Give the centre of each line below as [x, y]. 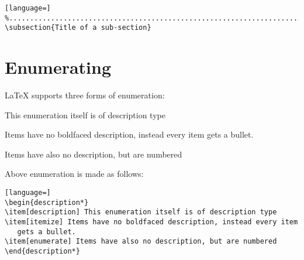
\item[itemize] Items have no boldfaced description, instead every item [151, 222]
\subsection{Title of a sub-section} [78, 28]
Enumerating [58, 67]
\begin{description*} [47, 202]
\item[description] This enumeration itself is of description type [141, 212]
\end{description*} [42, 251]
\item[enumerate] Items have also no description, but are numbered [141, 242]
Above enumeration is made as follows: [74, 174]
